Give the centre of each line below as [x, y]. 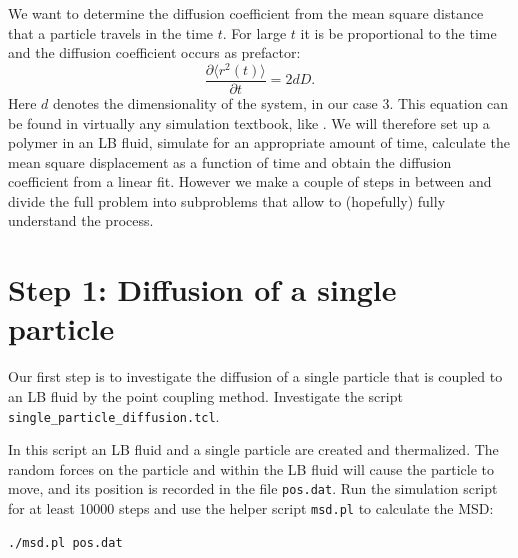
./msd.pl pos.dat [65, 542]
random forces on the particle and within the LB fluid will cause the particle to [251, 468]
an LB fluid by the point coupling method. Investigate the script [205, 395]
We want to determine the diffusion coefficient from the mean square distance [246, 13]
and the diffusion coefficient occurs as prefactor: [154, 52]
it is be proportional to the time [398, 32]
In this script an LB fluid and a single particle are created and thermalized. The [253, 449]
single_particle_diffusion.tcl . [114, 415]
